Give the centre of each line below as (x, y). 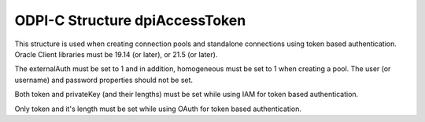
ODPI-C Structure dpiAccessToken (130, 20)
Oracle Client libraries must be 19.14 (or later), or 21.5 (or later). (116, 54)
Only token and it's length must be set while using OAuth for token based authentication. (158, 109)
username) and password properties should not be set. (103, 80)
